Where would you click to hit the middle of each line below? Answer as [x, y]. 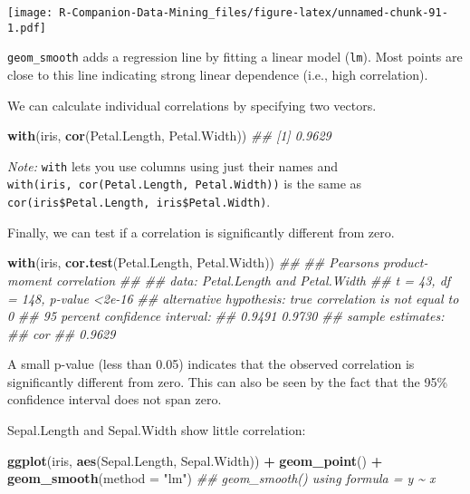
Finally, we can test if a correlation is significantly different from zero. [201, 232]
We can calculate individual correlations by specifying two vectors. [192, 105]
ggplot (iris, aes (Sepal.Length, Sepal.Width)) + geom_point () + [195, 460]
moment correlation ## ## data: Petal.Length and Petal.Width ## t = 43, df [229, 280]
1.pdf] [27, 28]
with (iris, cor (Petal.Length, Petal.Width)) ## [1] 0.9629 [169, 136]
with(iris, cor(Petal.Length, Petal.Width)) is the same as [185, 184]
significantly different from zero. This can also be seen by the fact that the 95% [228, 381]
